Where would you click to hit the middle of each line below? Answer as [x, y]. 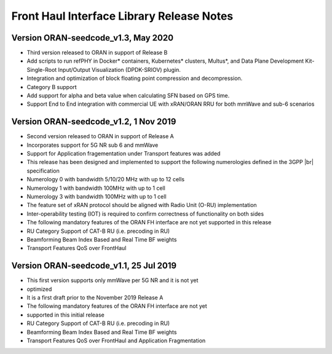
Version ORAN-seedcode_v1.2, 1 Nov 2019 [94, 122]
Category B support [52, 87]
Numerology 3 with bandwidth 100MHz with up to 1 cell [97, 197]
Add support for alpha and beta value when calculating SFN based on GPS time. [128, 96]
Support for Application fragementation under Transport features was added [124, 154]
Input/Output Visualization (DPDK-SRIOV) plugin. [120, 69]
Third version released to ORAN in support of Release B [97, 53]
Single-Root [42, 69]
